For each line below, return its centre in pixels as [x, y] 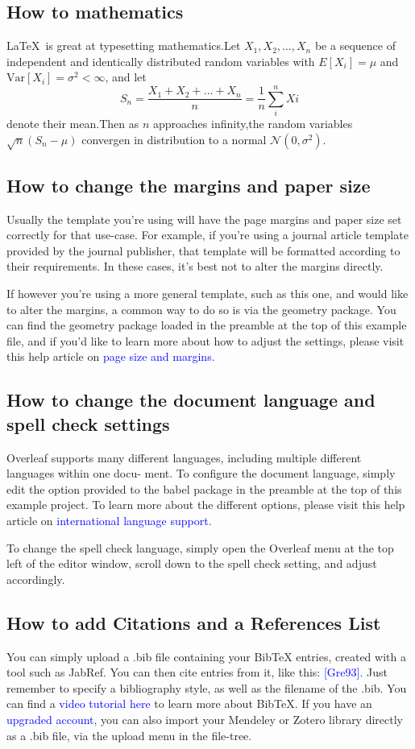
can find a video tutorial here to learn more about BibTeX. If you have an [189, 703]
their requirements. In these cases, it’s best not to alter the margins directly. [195, 266]
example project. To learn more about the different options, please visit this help [206, 505]
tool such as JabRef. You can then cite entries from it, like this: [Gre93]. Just [197, 672]
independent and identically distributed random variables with [161, 61]
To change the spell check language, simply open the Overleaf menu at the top [200, 547]
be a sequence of [355, 46]
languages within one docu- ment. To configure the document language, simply [201, 473]
